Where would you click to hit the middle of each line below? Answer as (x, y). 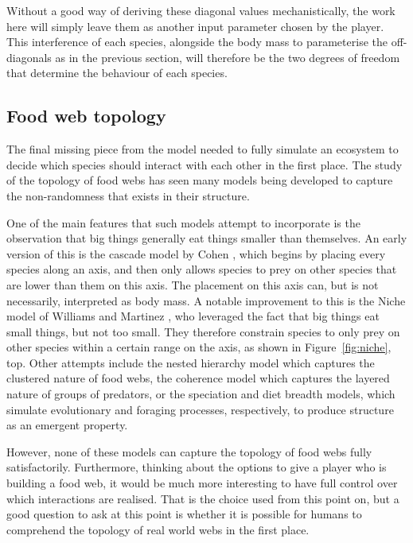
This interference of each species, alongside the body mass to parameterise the (197, 42)
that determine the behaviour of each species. (117, 73)
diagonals (29, 57)
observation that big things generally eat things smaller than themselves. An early (207, 238)
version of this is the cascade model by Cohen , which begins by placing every (196, 253)
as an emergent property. (67, 425)
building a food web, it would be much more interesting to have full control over (202, 483)
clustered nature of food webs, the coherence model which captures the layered (198, 378)
